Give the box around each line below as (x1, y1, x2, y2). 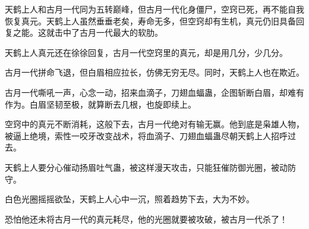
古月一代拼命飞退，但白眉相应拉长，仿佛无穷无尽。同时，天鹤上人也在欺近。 (5, 66, 304, 79)
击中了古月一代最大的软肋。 (54, 26, 163, 39)
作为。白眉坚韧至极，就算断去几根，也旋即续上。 (5, 98, 196, 110)
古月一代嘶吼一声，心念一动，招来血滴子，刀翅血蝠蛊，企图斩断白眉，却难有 (5, 86, 304, 98)
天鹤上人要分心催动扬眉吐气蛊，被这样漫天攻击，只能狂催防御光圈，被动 (5, 161, 288, 173)
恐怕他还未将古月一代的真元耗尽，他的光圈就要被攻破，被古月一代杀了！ (5, 212, 288, 225)
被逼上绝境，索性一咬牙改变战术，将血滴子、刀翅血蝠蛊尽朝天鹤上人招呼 (5, 129, 288, 142)
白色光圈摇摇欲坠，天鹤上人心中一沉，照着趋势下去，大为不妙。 (5, 193, 254, 205)
